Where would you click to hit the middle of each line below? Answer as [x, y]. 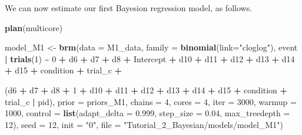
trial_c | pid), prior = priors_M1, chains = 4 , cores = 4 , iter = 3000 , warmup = [151, 101]
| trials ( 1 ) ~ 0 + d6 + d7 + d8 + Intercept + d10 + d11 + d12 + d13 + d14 [150, 58]
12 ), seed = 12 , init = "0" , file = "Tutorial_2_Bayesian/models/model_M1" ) [144, 124]
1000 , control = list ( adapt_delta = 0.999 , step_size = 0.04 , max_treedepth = [147, 113]
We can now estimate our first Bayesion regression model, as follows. [129, 8]
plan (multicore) [34, 27]
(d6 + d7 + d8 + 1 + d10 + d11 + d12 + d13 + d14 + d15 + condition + [146, 90]
